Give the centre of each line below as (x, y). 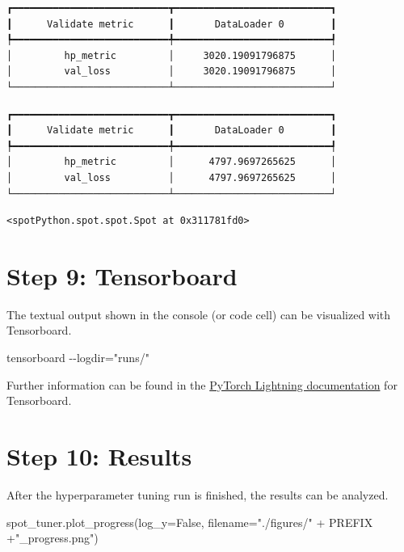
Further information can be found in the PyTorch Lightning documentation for (202, 384)
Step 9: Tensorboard (122, 275)
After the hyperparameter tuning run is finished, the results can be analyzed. (198, 494)
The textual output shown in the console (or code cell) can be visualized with (199, 314)
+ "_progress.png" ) (53, 538)
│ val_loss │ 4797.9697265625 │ (172, 177)
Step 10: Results (99, 456)
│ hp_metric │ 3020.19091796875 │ (172, 55)
